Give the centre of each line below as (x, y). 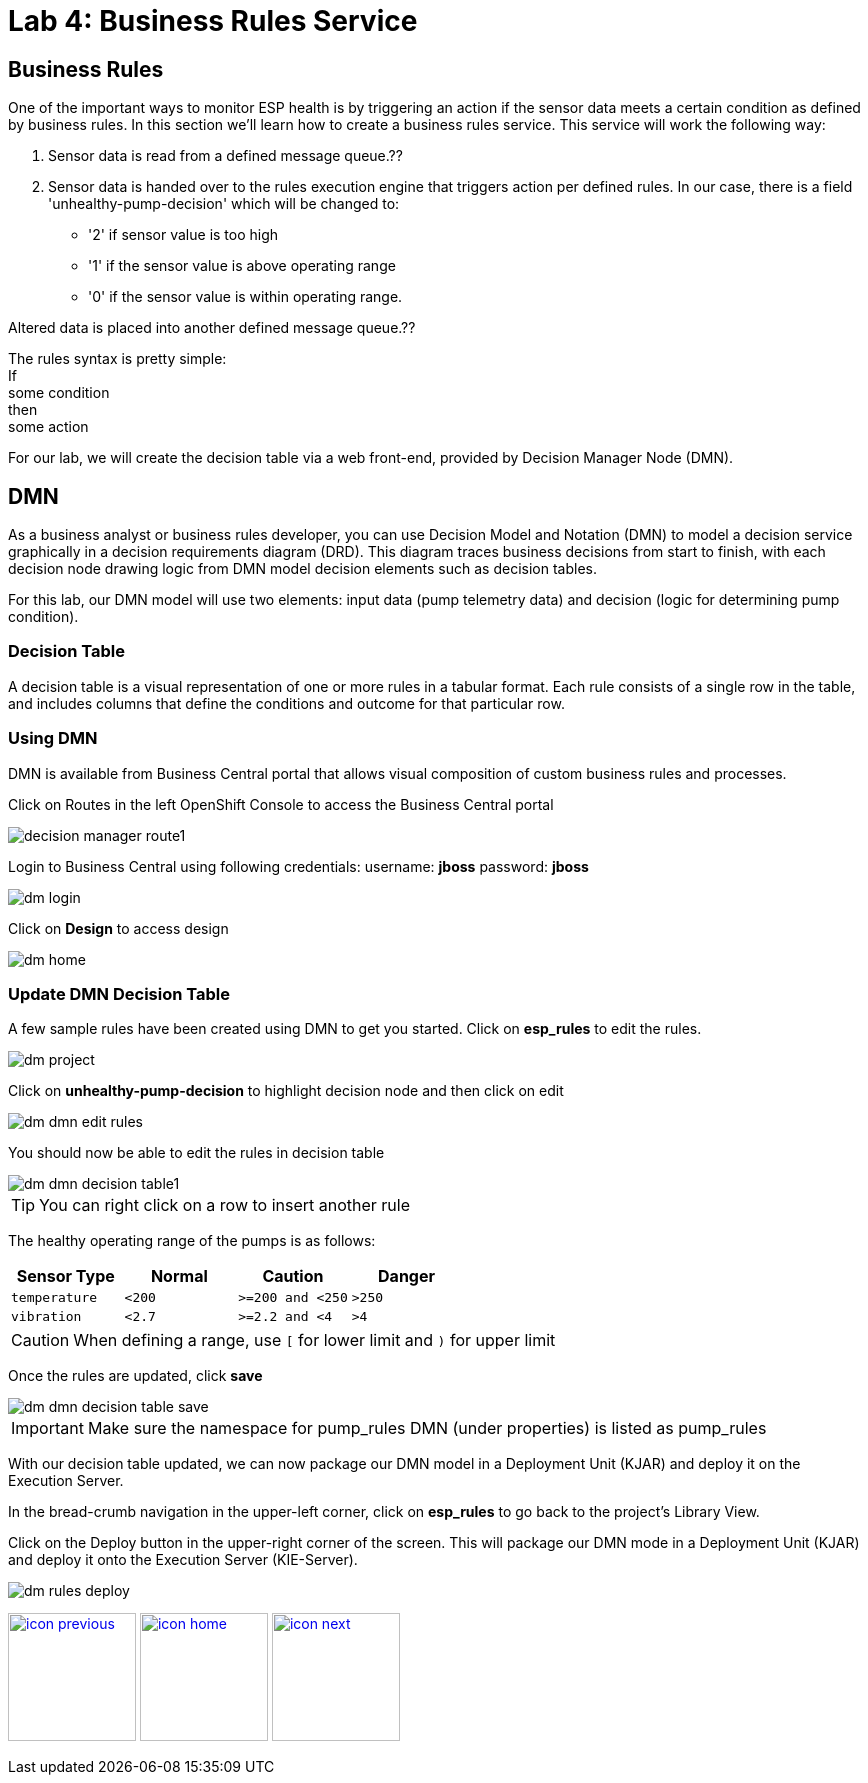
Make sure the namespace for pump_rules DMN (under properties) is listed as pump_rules (427, 1428)
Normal (179, 1276)
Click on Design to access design (118, 928)
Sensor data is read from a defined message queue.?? (225, 156)
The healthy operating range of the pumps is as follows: (192, 1241)
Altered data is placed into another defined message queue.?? (212, 328)
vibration (46, 1317)
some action (48, 427)
